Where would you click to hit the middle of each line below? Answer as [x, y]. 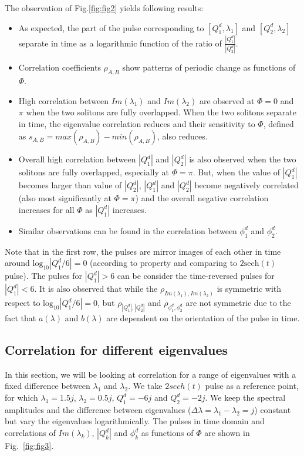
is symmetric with [249, 289]
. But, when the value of [237, 172]
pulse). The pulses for [44, 276]
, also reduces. [182, 136]
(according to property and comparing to [164, 263]
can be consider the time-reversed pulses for [196, 276]
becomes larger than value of [70, 185]
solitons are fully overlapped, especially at [94, 172]
